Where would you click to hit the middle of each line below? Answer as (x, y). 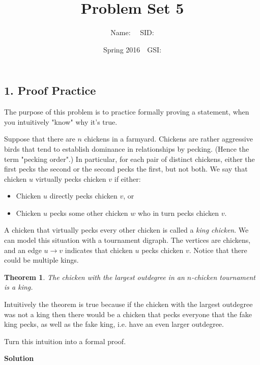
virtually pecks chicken (71, 178)
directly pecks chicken (83, 196)
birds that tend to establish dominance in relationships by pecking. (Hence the (127, 148)
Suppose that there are (40, 139)
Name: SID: (132, 32)
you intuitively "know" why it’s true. (61, 121)
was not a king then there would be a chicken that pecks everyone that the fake (128, 314)
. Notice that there (218, 250)
